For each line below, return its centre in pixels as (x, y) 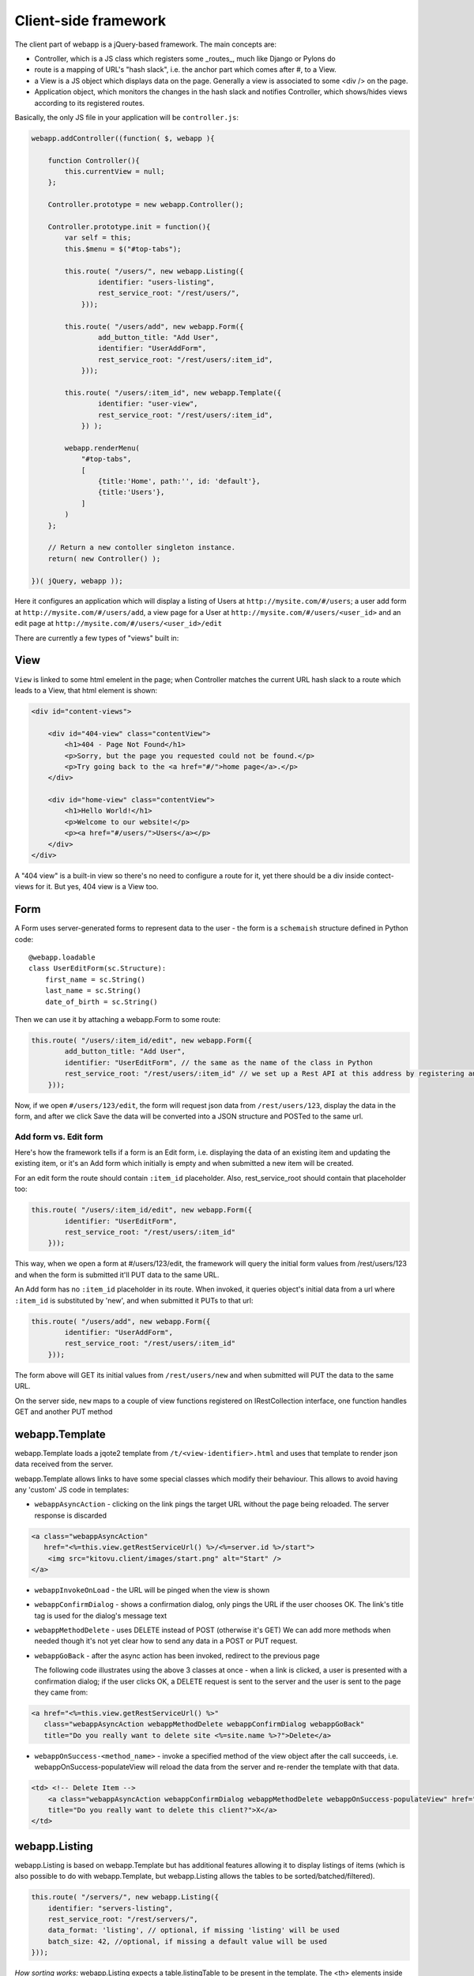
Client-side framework (90, 21)
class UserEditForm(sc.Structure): (98, 969)
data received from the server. (64, 1464)
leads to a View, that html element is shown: (86, 690)
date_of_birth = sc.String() (101, 1001)
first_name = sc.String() (95, 979)
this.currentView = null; (115, 172)
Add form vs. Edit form (59, 1137)
